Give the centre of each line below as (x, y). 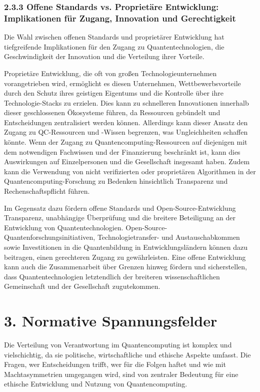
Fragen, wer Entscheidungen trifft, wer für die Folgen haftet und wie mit (115, 364)
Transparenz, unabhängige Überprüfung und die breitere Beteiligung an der (120, 218)
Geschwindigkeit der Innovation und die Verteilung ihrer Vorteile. (104, 56)
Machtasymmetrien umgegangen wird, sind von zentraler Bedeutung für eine (121, 374)
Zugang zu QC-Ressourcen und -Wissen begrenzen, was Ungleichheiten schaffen (126, 132)
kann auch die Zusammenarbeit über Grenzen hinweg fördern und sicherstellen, (125, 267)
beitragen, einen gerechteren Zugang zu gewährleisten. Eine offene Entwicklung (125, 257)
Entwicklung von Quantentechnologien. (64, 227)
